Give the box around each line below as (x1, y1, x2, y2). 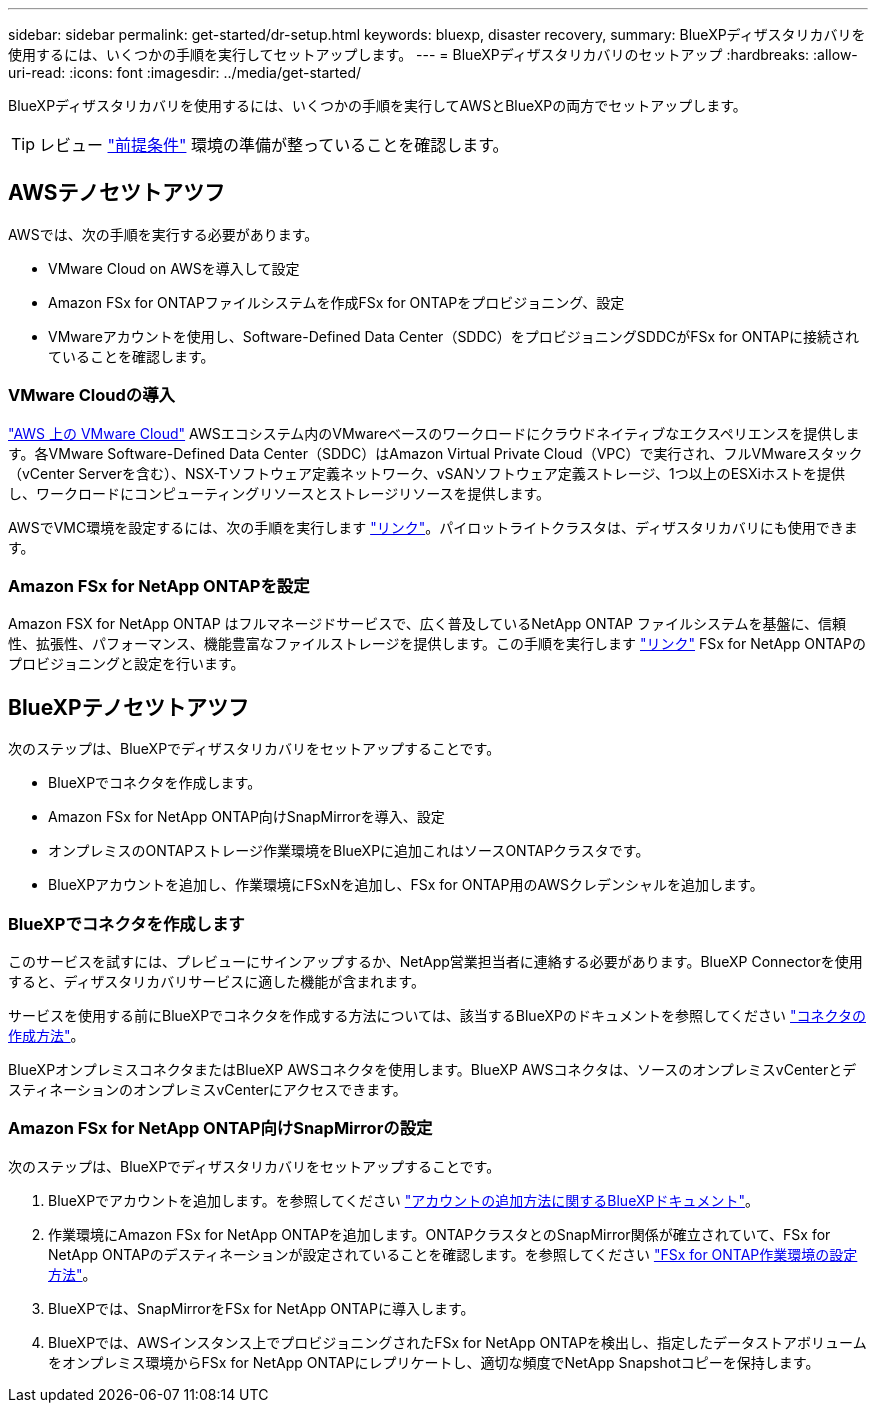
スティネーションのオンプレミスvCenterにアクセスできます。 (8, 1080, 407, 1098)
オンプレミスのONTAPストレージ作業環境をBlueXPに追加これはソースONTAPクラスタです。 (48, 842, 650, 860)
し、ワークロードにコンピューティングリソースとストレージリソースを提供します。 (8, 484, 551, 502)
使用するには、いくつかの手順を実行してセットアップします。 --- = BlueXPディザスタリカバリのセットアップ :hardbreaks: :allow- (8, 46, 858, 63)
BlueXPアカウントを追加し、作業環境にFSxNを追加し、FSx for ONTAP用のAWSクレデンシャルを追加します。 (48, 876, 764, 894)
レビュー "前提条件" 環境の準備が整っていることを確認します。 (39, 135, 509, 155)
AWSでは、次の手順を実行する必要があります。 (8, 225, 319, 243)
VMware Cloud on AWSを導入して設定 (48, 259, 300, 277)
